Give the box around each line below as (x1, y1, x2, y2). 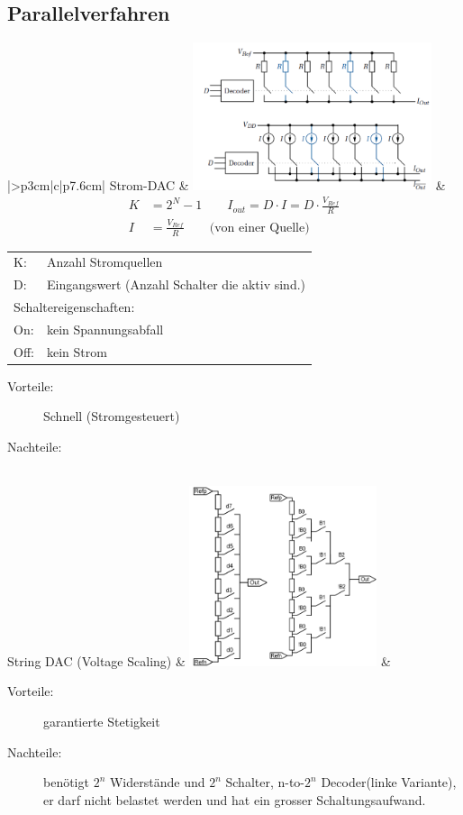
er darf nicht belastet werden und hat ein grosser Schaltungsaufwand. (43, 790, 426, 809)
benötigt (43, 773, 89, 792)
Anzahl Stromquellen (46, 252, 163, 271)
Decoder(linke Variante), (321, 773, 457, 792)
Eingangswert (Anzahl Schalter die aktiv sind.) (46, 275, 306, 294)
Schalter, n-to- (225, 773, 305, 792)
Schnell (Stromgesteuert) (43, 407, 180, 426)
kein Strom (46, 342, 107, 361)
